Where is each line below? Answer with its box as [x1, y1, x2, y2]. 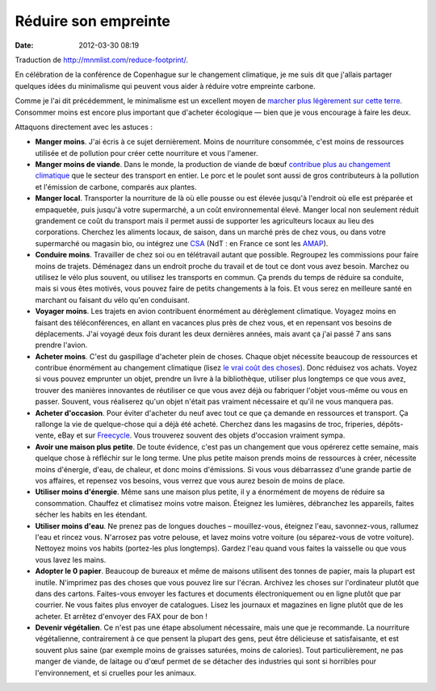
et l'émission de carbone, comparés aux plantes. [35, 182, 197, 191]
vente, [35, 430, 57, 440]
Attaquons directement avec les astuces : [15, 122, 153, 132]
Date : [15, 40, 34, 50]
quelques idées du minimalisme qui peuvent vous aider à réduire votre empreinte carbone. [15, 81, 317, 90]
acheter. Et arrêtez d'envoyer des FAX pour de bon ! [35, 611, 208, 621]
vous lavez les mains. [35, 555, 107, 564]
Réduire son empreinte [15, 12, 171, 30]
